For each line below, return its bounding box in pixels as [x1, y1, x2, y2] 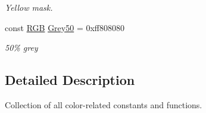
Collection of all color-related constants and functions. [5, 98, 202, 111]
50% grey [5, 41, 38, 54]
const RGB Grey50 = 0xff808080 [5, 21, 124, 33]
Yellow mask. [5, 1, 53, 13]
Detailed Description [5, 71, 135, 89]
